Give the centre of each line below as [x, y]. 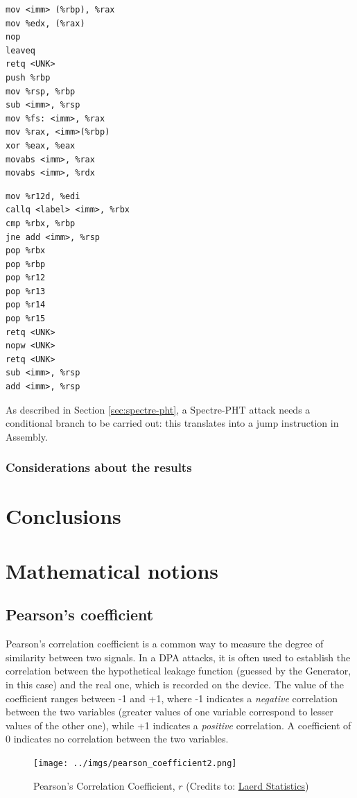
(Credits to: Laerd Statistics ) [247, 785]
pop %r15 [26, 319]
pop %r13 [26, 291]
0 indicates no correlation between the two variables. [117, 739]
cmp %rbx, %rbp [41, 223]
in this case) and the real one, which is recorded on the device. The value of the [175, 684]
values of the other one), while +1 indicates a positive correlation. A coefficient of [178, 725]
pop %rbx [26, 251]
